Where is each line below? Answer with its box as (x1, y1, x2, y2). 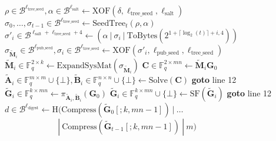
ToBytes (127, 32, 158, 40)
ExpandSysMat (56, 61, 112, 70)
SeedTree (92, 19, 126, 28)
